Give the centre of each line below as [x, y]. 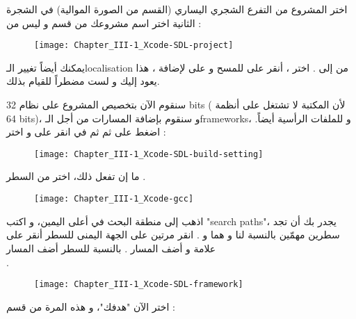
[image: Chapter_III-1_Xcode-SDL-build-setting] [149, 154]
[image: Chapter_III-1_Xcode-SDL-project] [134, 46]
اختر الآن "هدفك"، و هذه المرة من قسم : [91, 306]
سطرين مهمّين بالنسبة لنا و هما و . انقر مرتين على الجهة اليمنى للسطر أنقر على [173, 235]
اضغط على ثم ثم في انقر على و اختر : [86, 132]
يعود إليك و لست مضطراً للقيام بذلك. [83, 81]
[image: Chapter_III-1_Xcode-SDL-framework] [139, 285]
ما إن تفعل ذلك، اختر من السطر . [76, 176]
